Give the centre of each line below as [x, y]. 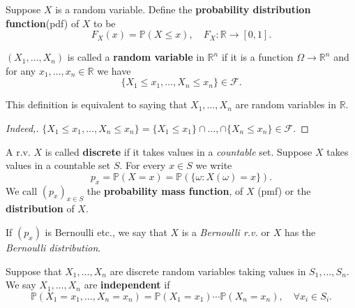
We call [22, 190]
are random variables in [286, 104]
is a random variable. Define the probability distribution [183, 9]
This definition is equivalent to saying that [97, 104]
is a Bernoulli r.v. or [226, 232]
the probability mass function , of [165, 190]
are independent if [127, 285]
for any [21, 70]
